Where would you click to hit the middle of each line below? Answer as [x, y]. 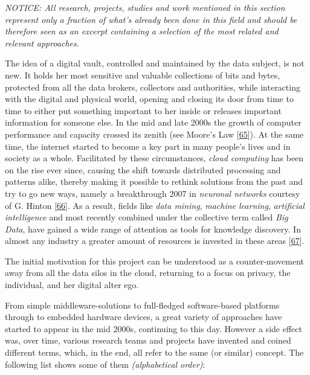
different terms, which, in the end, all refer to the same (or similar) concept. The [154, 352]
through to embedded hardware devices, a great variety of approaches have [144, 317]
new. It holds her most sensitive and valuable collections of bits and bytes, [143, 75]
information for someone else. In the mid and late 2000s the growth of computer [153, 122]
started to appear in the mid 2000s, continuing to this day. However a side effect [153, 328]
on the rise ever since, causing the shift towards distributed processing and [143, 169]
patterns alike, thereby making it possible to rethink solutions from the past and [154, 181]
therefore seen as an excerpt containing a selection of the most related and [142, 31]
